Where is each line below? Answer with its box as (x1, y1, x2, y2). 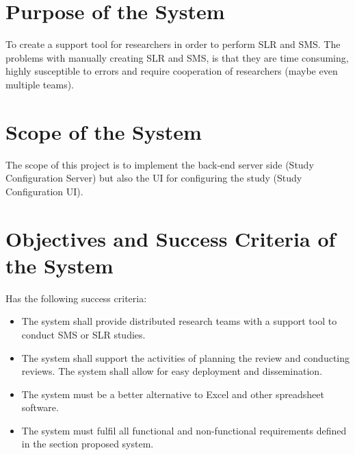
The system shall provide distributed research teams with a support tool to (21, 314, 337, 328)
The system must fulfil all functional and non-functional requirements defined (21, 423, 347, 437)
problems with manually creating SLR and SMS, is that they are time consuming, (5, 50, 349, 64)
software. (21, 400, 59, 415)
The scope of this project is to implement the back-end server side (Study (5, 157, 314, 171)
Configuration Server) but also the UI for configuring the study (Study (5, 171, 302, 185)
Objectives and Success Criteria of (5, 224, 336, 252)
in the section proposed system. (21, 436, 154, 451)
